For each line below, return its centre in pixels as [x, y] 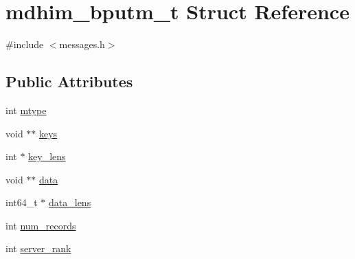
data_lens [70, 202]
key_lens [47, 156]
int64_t [22, 202]
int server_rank [38, 248]
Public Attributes [69, 81]
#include [25, 44]
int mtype [26, 110]
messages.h [82, 44]
